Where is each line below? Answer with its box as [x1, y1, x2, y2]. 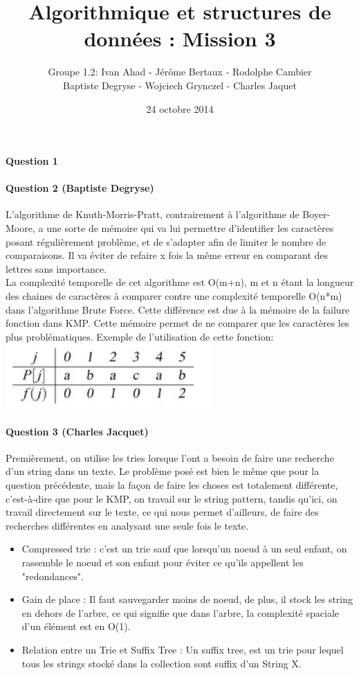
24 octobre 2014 [146, 101, 214, 116]
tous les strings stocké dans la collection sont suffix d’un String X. [21, 656, 302, 670]
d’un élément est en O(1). [21, 619, 131, 633]
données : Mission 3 [84, 24, 276, 53]
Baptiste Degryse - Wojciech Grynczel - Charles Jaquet [63, 78, 297, 92]
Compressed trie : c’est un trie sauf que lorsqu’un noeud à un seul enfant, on [21, 541, 347, 556]
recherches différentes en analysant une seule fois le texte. [6, 518, 249, 532]
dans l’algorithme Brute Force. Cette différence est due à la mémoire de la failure [6, 302, 350, 316]
